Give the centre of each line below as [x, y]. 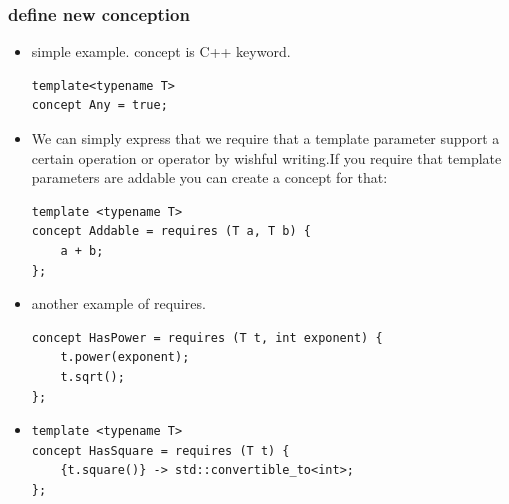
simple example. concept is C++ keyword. [161, 51]
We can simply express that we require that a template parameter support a [265, 138]
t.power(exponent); [125, 357]
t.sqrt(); [92, 376]
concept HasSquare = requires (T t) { [160, 450]
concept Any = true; [99, 105]
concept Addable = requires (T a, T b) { [171, 231]
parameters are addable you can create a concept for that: [209, 177]
